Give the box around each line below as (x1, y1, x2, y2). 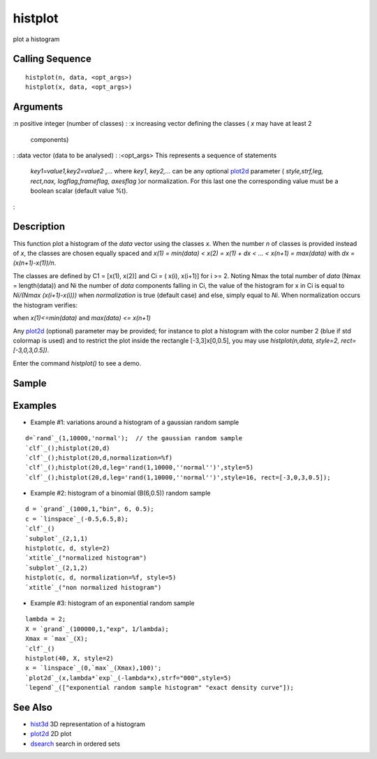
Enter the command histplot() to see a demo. (13, 359, 142, 367)
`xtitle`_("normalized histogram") (25, 554, 147, 562)
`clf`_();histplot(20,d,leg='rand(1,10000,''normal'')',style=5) (25, 463, 254, 472)
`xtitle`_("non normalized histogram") (25, 584, 162, 591)
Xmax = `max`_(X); (25, 635, 89, 643)
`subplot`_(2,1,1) (25, 535, 89, 542)
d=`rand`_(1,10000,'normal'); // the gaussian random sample (25, 434, 243, 442)
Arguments (13, 101, 64, 113)
